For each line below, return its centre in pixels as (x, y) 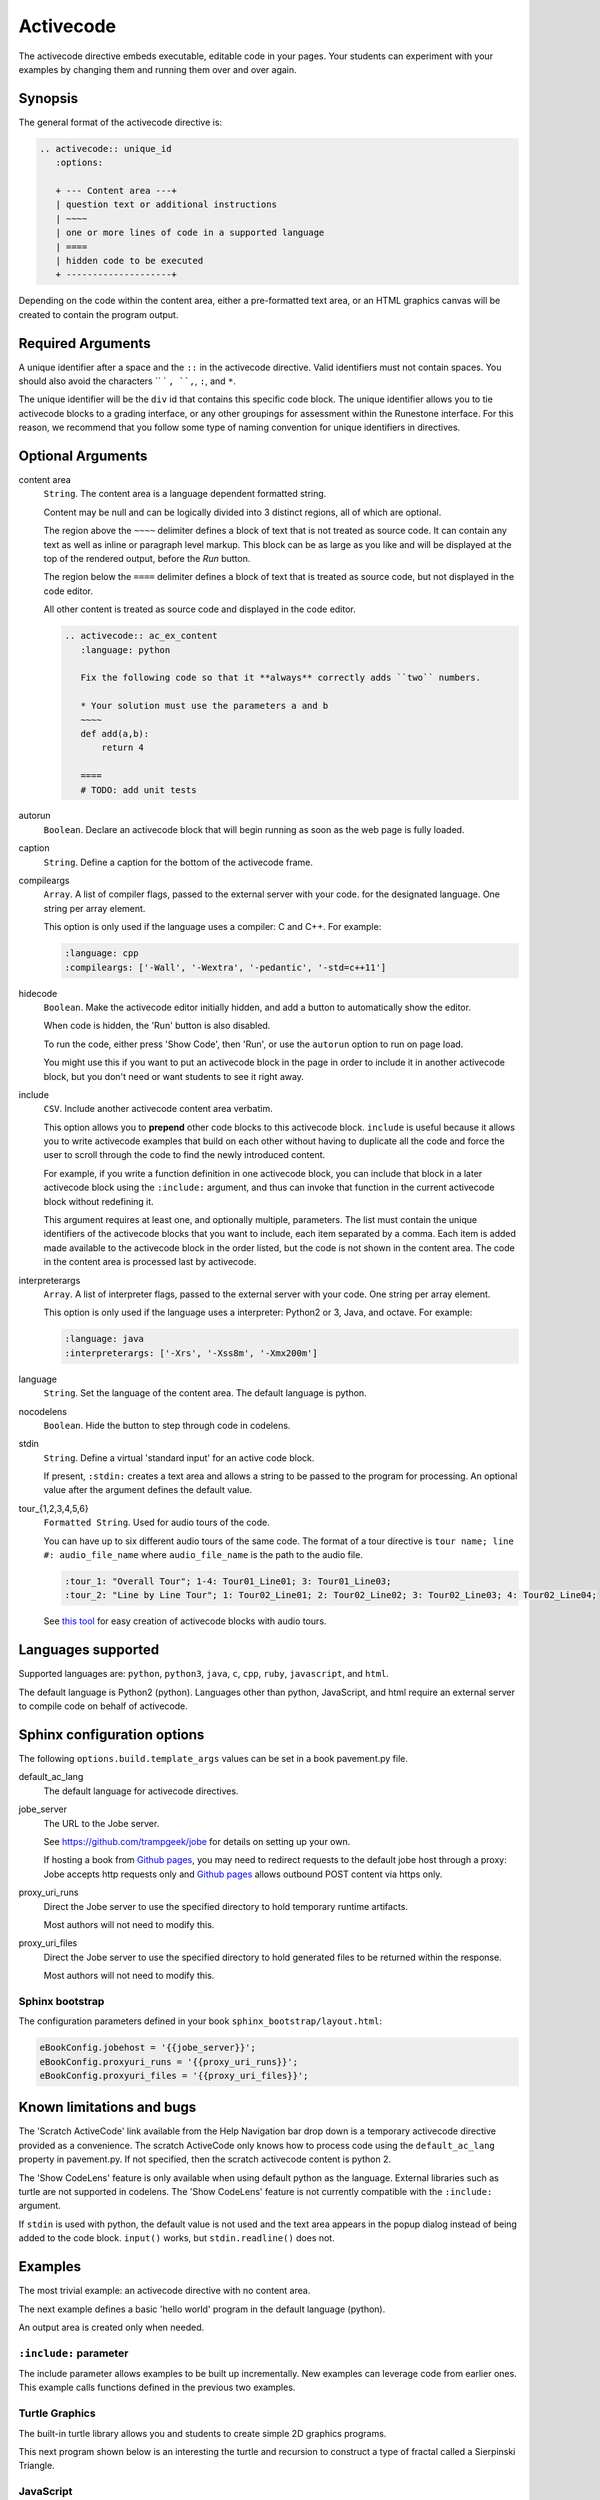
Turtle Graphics (57, 2413)
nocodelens (43, 1411)
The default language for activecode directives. (141, 1791)
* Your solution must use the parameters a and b (204, 706)
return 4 (123, 748)
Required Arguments (84, 343)
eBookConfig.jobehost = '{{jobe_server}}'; (148, 2048)
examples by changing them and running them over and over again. (157, 69)
